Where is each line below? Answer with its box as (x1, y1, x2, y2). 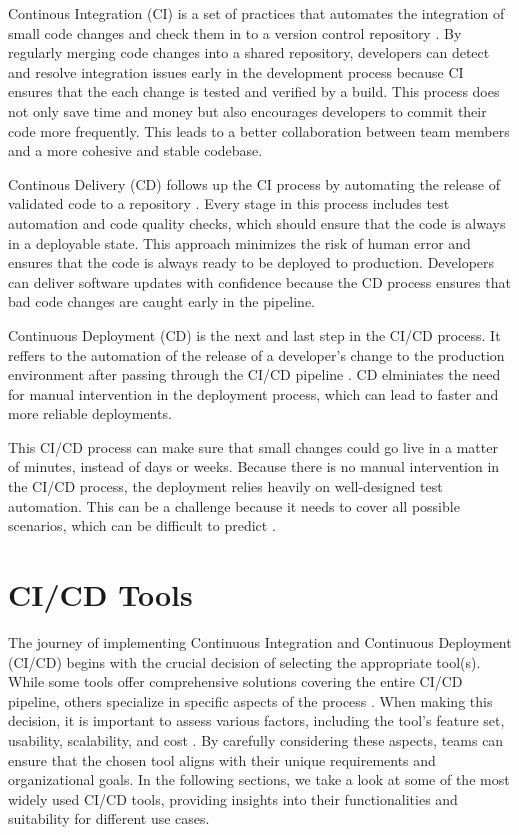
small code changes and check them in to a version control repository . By (8, 22, 462, 43)
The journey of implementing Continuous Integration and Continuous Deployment (8, 631, 512, 652)
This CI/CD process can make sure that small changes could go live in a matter (8, 436, 498, 457)
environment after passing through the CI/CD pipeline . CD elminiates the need (8, 364, 501, 385)
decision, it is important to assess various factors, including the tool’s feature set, (8, 710, 505, 731)
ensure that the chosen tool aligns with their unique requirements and (8, 749, 436, 770)
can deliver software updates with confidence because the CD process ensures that (8, 271, 511, 292)
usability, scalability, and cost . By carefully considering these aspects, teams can (8, 729, 504, 750)
